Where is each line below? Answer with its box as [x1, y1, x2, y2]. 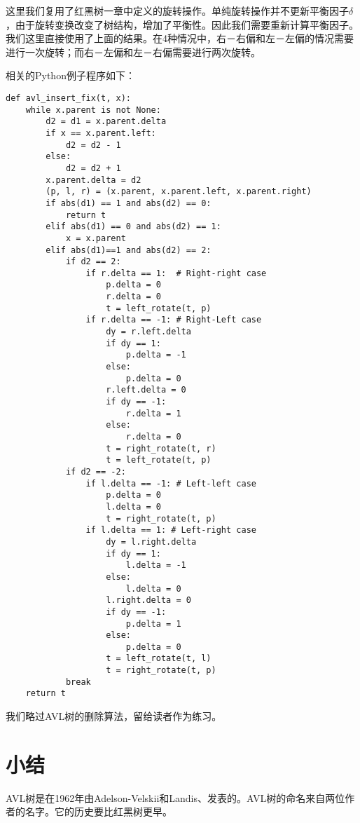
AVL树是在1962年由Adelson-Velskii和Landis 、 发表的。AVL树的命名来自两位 [6, 790, 345, 805]
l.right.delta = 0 [106, 595, 191, 606]
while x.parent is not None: [25, 104, 161, 115]
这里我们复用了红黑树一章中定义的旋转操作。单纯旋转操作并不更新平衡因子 [6, 4, 349, 18]
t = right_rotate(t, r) [106, 443, 216, 454]
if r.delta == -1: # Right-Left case [85, 315, 262, 325]
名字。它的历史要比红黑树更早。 [25, 804, 172, 819]
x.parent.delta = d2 [46, 175, 141, 185]
